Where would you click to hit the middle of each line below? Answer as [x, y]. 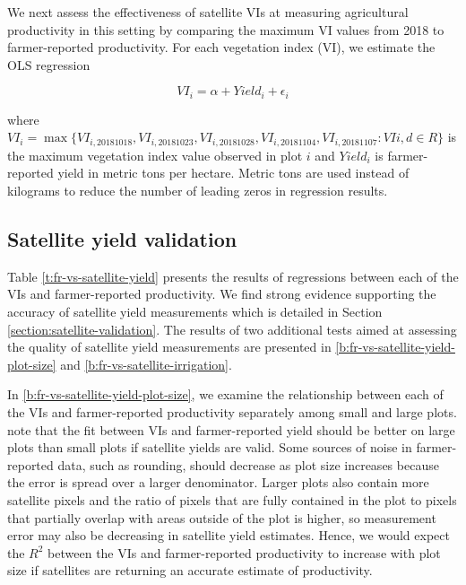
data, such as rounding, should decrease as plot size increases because [248, 464]
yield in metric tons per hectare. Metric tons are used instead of [233, 173]
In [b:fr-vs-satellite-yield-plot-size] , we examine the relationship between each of [225, 394]
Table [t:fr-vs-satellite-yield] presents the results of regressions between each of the [233, 276]
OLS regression [49, 64]
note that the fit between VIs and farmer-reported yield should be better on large [231, 429]
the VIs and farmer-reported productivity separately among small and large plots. [232, 412]
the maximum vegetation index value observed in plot [155, 155]
